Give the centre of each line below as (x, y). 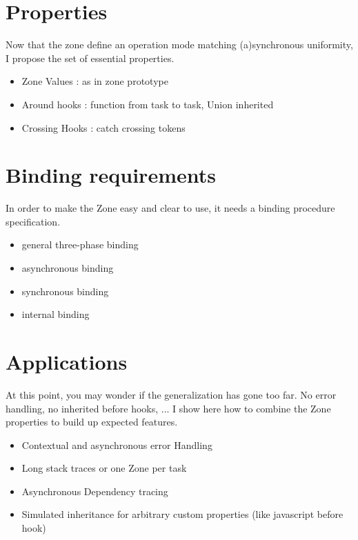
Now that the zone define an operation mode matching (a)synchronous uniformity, (179, 44)
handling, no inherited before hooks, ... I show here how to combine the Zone (168, 408)
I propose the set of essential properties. (90, 58)
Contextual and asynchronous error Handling (117, 444)
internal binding (56, 314)
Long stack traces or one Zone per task (104, 468)
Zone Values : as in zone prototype (95, 81)
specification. (33, 221)
